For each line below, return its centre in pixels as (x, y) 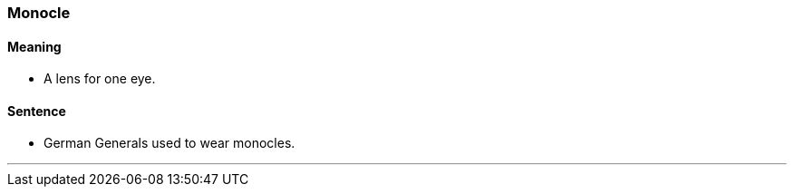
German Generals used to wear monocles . (169, 143)
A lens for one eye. (100, 79)
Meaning (34, 46)
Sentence (37, 111)
